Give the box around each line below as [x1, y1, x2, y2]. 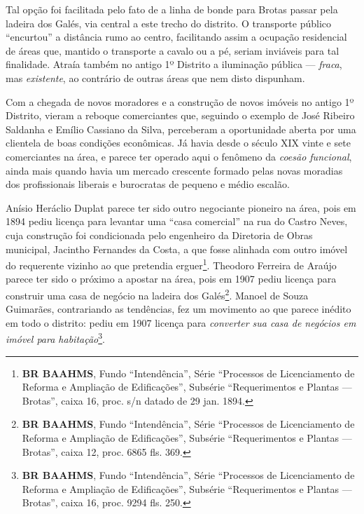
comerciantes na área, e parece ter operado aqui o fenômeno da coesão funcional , [6, 149, 352, 163]
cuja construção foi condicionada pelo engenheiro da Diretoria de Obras [6, 227, 313, 242]
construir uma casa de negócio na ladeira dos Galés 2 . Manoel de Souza [6, 285, 309, 302]
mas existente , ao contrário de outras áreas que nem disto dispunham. [6, 70, 305, 85]
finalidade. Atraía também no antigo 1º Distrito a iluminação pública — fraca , [6, 57, 342, 72]
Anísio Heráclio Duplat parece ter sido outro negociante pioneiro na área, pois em [6, 200, 356, 215]
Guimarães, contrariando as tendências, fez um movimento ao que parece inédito [6, 302, 351, 316]
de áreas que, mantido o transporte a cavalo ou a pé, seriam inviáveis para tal [6, 43, 339, 58]
